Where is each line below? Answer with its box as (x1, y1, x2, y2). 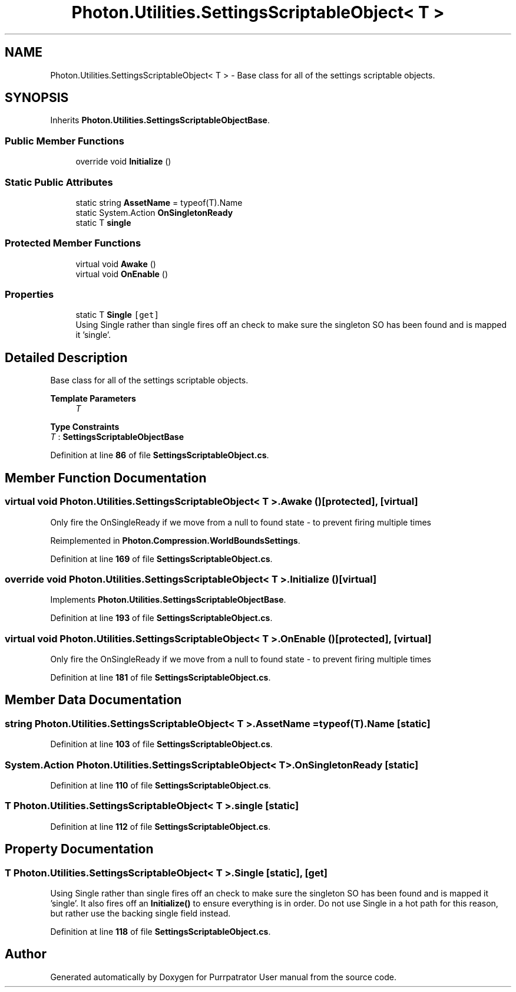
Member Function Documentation (5, 470, 207, 485)
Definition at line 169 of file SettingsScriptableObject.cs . (50, 553, 273, 564)
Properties (5, 288, 54, 301)
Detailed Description (5, 350, 128, 365)
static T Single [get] (75, 310, 159, 320)
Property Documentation (5, 842, 154, 857)
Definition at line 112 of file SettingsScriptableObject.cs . (50, 821, 271, 832)
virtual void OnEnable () (75, 268, 168, 279)
